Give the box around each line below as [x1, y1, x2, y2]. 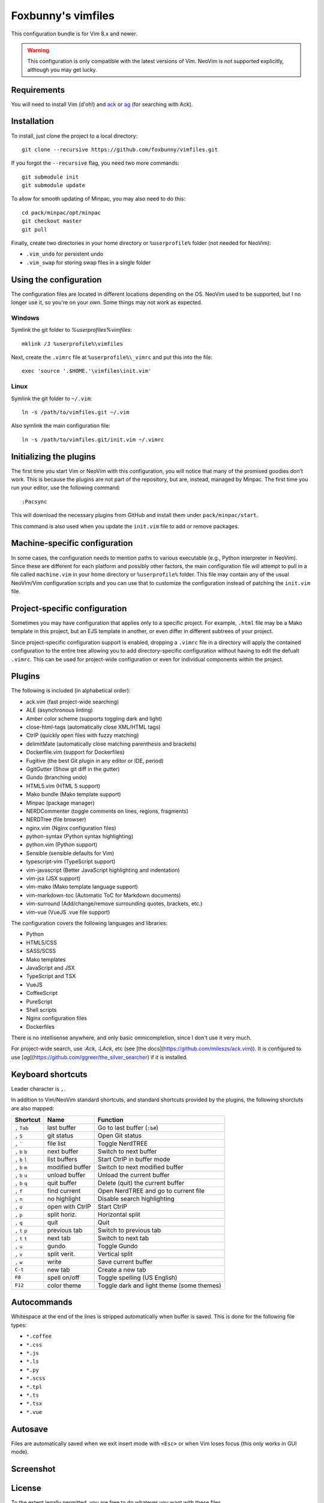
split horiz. [47, 1210, 77, 1219]
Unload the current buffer [97, 1171, 170, 1179]
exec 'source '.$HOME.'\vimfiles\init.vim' [22, 367, 152, 375]
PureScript [26, 998, 53, 1005]
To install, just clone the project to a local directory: [11, 132, 138, 139]
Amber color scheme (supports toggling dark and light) [26, 715, 163, 722]
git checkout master [22, 218, 82, 225]
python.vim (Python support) [26, 841, 98, 848]
